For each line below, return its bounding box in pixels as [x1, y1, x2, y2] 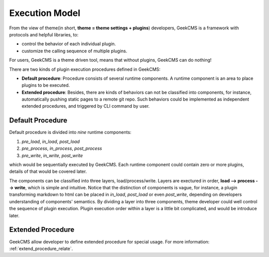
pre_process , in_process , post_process [21, 145, 102, 151]
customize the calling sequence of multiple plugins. [21, 48, 128, 54]
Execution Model [9, 7, 81, 18]
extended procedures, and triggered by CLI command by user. [21, 103, 150, 109]
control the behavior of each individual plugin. [21, 41, 116, 47]
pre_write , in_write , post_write [21, 152, 83, 158]
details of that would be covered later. [9, 168, 87, 174]
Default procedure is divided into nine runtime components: [9, 129, 132, 135]
